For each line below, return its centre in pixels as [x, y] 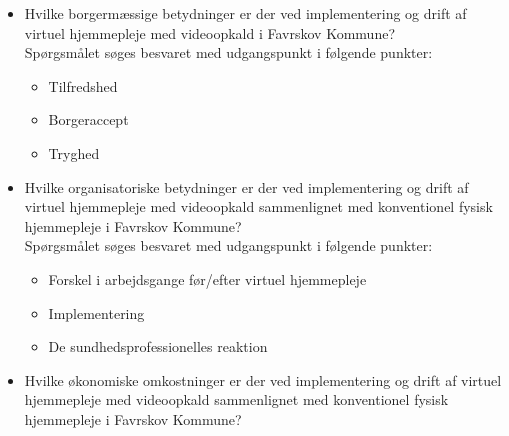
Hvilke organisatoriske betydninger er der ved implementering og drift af [246, 186]
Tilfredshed [83, 85]
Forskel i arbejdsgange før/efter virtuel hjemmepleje [207, 278]
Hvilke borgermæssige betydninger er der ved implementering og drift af [245, 13]
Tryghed [74, 152]
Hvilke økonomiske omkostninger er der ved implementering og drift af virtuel [263, 379]
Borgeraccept [88, 119]
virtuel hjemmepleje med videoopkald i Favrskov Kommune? [209, 32]
